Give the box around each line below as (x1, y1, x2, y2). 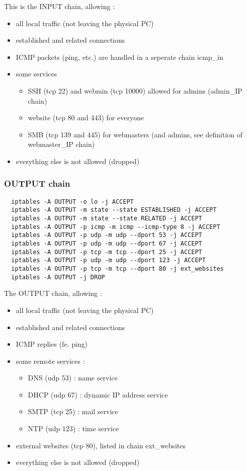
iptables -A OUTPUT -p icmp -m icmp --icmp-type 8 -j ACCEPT (11, 223, 220, 230)
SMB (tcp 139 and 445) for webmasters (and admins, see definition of (28, 129, 243, 139)
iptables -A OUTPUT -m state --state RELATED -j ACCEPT (11, 215, 202, 222)
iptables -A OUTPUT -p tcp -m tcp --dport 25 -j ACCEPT (11, 248, 202, 256)
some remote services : (16, 355, 85, 366)
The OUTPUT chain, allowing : (4, 288, 102, 298)
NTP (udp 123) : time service (28, 423, 119, 434)
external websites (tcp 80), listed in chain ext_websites (16, 440, 186, 450)
